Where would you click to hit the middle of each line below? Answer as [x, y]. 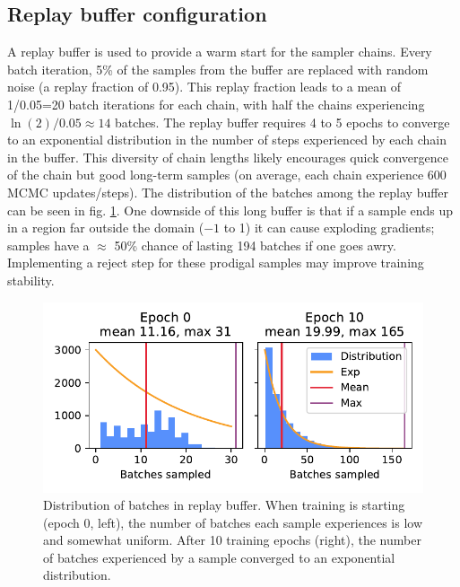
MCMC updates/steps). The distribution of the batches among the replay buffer [228, 192]
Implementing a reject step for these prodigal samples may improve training [216, 263]
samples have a [48, 245]
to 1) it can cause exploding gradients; [329, 228]
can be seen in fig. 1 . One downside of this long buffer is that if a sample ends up [230, 210]
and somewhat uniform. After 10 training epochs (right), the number [232, 540]
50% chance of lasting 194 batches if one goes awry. [255, 245]
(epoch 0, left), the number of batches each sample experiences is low [233, 522]
